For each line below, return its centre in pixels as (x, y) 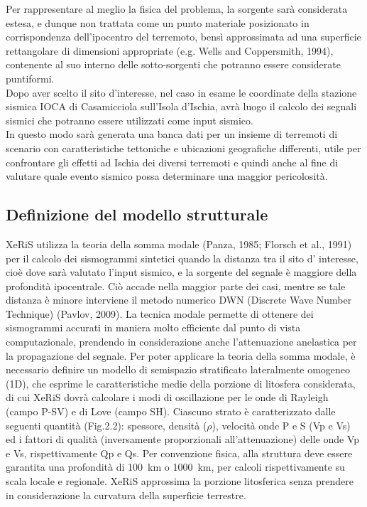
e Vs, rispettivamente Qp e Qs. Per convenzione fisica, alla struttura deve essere (179, 453)
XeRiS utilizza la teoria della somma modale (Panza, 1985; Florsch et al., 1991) (179, 244)
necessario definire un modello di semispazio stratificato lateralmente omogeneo (178, 369)
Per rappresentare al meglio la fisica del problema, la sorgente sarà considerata (177, 9)
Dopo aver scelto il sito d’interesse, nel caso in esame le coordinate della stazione (181, 92)
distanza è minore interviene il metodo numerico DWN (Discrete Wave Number (179, 300)
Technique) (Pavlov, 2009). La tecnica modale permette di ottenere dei (160, 313)
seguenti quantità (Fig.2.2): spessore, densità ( (106, 425)
